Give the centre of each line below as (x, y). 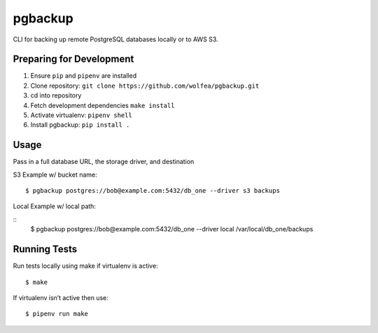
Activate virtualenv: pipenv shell (81, 115)
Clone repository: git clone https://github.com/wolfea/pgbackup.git (145, 86)
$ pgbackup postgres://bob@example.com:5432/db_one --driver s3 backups (153, 191)
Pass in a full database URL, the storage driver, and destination (104, 162)
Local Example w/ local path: (54, 206)
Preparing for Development (73, 59)
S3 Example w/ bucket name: (55, 175)
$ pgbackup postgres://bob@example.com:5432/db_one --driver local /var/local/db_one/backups (172, 229)
